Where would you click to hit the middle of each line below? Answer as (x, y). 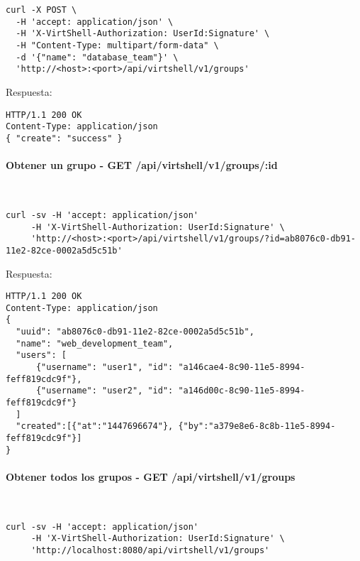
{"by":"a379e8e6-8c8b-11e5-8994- (257, 426)
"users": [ (41, 355)
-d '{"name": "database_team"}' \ (97, 57)
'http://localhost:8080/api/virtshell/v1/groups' (150, 550)
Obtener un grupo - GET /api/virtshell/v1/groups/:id (142, 165)
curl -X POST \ (41, 10)
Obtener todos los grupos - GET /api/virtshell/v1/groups (151, 476)
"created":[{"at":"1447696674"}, (95, 426)
